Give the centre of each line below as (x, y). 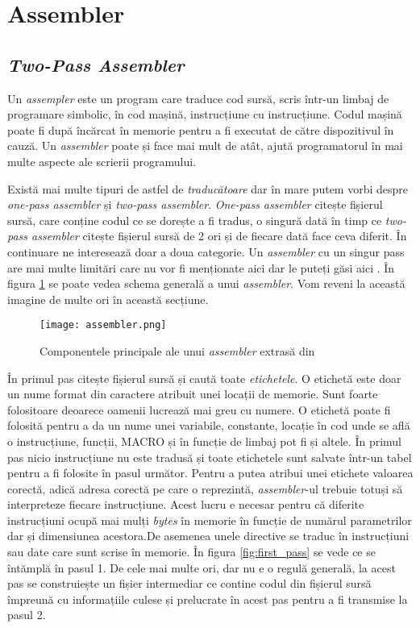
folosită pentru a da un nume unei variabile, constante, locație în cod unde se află (209, 425)
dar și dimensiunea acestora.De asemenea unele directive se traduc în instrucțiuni (208, 536)
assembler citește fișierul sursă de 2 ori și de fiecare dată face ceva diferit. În (219, 236)
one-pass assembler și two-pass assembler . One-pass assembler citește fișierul (195, 204)
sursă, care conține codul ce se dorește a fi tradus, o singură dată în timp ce (195, 220)
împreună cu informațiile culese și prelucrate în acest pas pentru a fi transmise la (208, 599)
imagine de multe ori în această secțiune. (108, 299)
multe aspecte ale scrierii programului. (102, 161)
